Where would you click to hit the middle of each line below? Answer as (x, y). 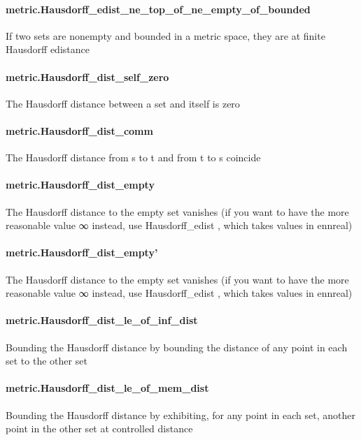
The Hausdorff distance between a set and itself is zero (123, 103)
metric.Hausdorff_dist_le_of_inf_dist (102, 320)
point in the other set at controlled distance (99, 428)
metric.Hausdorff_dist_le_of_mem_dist (107, 388)
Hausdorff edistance (48, 49)
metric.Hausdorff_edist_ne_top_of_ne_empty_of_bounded (158, 9)
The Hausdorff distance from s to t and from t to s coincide (133, 157)
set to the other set (47, 361)
